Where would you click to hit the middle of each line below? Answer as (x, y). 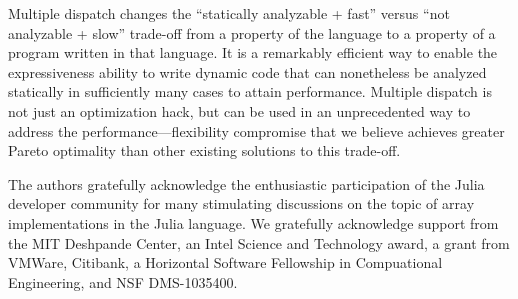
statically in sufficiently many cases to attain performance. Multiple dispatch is (250, 91)
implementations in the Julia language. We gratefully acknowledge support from (253, 222)
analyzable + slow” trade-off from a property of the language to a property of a (252, 32)
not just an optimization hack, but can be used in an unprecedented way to (239, 110)
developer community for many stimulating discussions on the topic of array (241, 203)
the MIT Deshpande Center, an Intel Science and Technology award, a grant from (259, 242)
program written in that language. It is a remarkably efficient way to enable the (253, 52)
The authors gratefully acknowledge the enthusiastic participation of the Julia (246, 183)
